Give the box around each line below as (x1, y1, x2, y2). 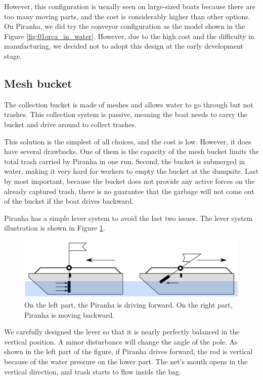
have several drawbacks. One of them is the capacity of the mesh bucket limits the (4, 146, 259, 157)
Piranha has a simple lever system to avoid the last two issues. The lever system (4, 212, 253, 223)
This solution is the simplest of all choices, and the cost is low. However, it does (4, 136, 251, 146)
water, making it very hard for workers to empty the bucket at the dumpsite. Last (4, 166, 259, 176)
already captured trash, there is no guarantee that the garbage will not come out (4, 185, 255, 196)
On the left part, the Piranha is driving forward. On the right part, (24, 299, 233, 310)
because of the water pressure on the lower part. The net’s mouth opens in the (4, 356, 248, 366)
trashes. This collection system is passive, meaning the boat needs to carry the (4, 109, 248, 120)
